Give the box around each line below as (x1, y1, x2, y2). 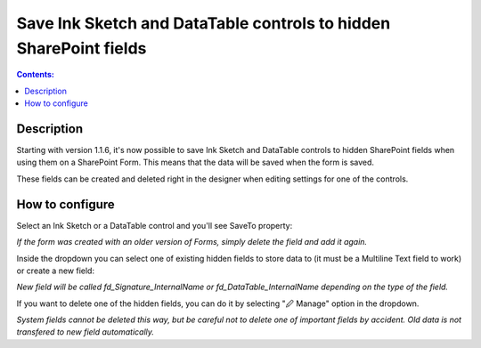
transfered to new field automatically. (16, 327, 155, 337)
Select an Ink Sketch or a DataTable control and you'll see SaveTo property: (16, 220, 293, 231)
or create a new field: (16, 265, 95, 276)
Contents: (16, 69, 55, 80)
